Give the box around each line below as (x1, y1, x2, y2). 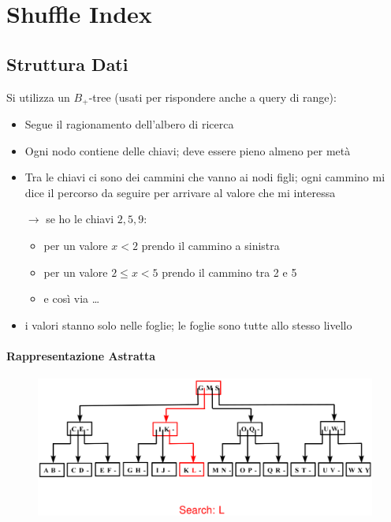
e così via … (43, 290, 100, 307)
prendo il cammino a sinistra (141, 237, 280, 253)
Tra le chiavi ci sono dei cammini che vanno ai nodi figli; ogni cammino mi (24, 169, 385, 185)
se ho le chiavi (46, 211, 114, 227)
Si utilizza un (6, 88, 70, 105)
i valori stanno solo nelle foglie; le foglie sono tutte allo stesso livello (24, 316, 352, 333)
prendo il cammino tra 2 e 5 (162, 263, 297, 280)
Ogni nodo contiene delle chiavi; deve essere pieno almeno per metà (24, 142, 351, 158)
